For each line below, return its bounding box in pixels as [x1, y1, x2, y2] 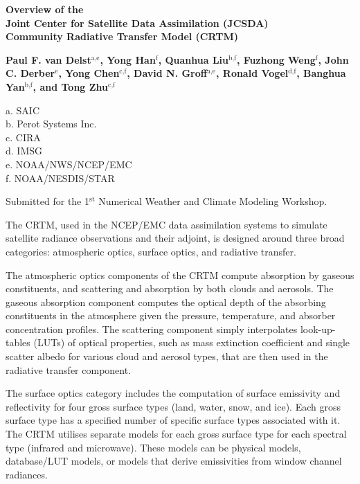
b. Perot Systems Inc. [6, 116, 97, 131]
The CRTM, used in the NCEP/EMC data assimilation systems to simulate [6, 217, 327, 231]
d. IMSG [6, 143, 43, 158]
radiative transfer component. [6, 362, 132, 377]
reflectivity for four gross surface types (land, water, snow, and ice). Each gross [6, 399, 341, 413]
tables [6, 335, 30, 350]
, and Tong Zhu [33, 79, 109, 93]
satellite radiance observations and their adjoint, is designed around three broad [6, 231, 345, 245]
